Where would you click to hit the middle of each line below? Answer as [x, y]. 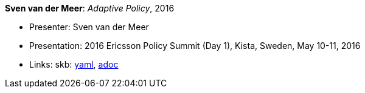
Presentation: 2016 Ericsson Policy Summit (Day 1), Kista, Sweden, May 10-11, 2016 [195, 46]
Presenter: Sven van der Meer [89, 27]
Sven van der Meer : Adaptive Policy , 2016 [90, 8]
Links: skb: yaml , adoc [74, 64]
